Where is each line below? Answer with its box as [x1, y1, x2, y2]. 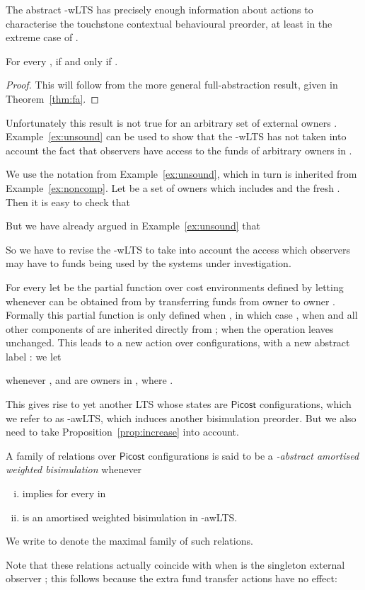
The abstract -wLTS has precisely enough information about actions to [6, 2, 313, 16]
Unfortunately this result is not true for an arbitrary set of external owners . [6, 115, 337, 130]
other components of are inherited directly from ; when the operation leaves [6, 321, 334, 336]
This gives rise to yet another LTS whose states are [6, 397, 228, 412]
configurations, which [260, 397, 352, 412]
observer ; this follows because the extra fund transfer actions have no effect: [6, 571, 337, 586]
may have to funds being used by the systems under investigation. [6, 256, 291, 271]
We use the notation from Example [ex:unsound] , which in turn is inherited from [6, 166, 357, 181]
